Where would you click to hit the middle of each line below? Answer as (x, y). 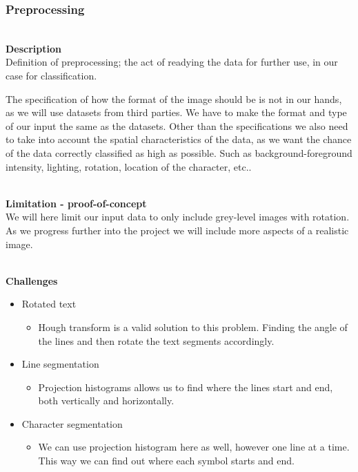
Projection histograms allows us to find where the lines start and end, (186, 387)
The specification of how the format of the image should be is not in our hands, (174, 98)
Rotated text (49, 304)
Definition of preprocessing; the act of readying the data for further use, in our (172, 62)
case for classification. (51, 75)
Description (34, 48)
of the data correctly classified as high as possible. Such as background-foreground (179, 152)
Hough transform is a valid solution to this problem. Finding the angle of (193, 327)
